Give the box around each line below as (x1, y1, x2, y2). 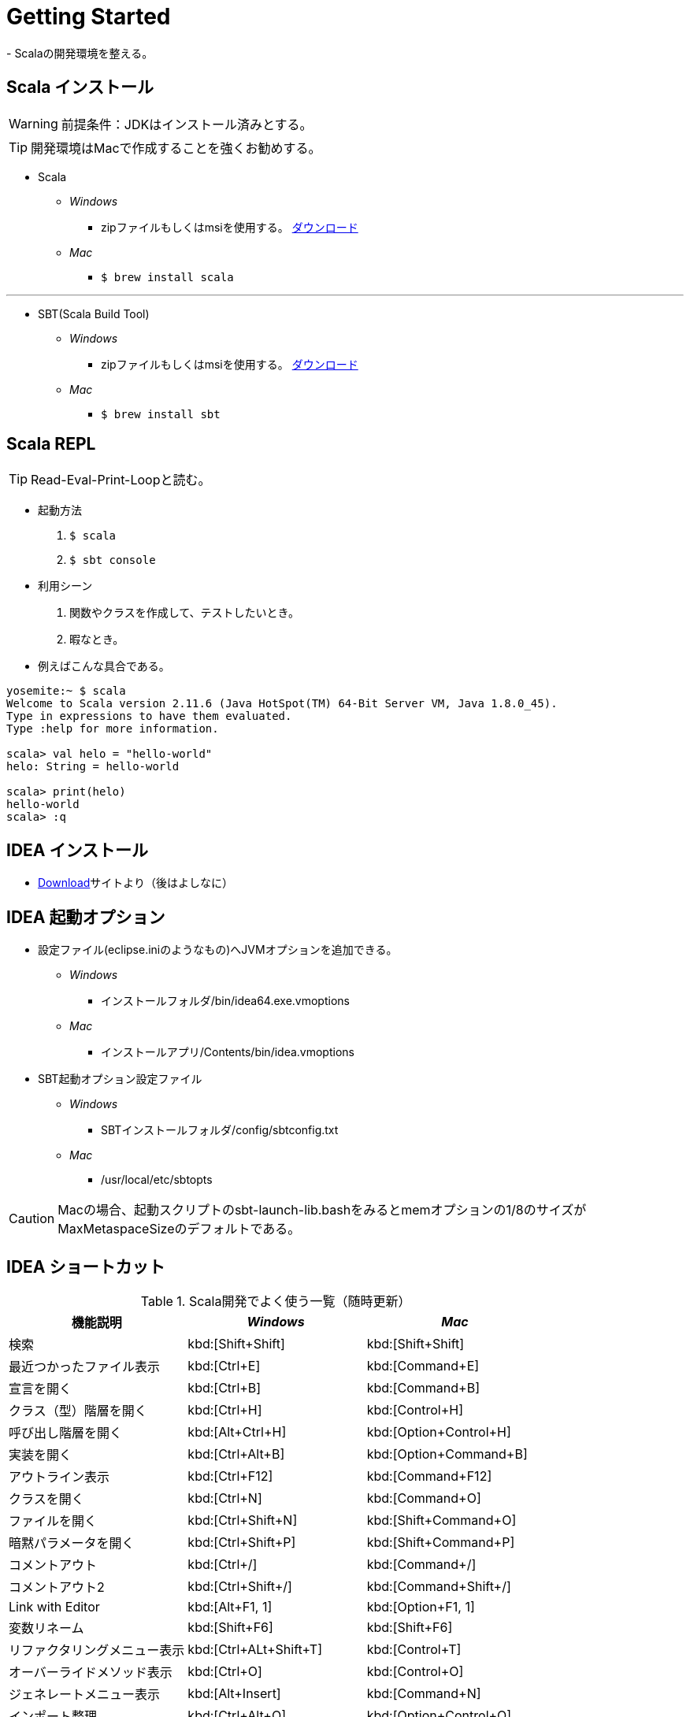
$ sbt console (69, 554, 156, 567)
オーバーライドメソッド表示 (9, 1663, 172, 1680)
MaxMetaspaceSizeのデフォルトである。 (57, 1221, 301, 1237)
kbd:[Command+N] (366, 1685, 481, 1701)
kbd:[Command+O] (366, 1489, 481, 1506)
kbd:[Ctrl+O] (187, 1663, 262, 1679)
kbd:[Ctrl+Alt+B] (187, 1445, 285, 1462)
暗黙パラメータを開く (9, 1534, 135, 1551)
